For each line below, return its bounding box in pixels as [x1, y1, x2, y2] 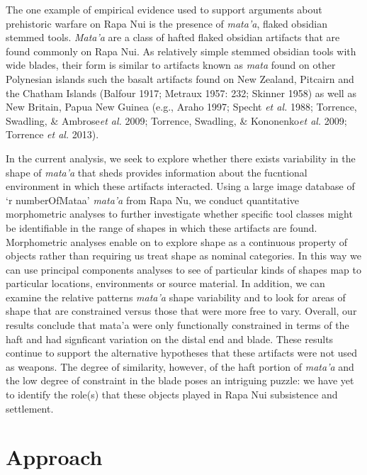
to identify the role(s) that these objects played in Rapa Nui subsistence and [6, 387, 338, 402]
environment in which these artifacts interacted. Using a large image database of [6, 179, 355, 194]
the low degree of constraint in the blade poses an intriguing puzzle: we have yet [6, 373, 354, 388]
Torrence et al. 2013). [6, 127, 99, 142]
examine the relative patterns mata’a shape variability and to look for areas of [6, 289, 346, 304]
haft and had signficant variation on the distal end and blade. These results [6, 331, 334, 346]
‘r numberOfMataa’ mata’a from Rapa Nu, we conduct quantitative [6, 192, 300, 207]
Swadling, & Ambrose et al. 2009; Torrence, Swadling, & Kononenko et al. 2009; [6, 113, 347, 128]
